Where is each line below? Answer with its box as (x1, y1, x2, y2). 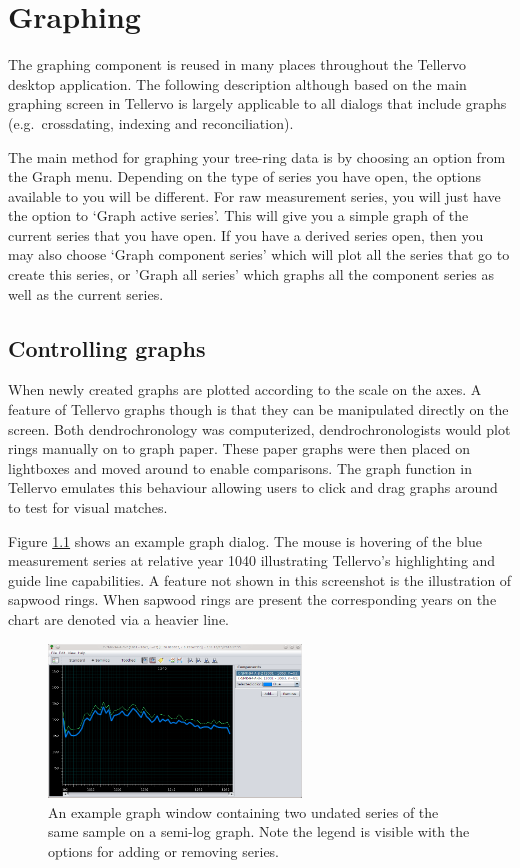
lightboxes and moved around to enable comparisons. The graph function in (8, 457, 472, 478)
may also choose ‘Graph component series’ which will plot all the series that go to (8, 244, 510, 265)
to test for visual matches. (8, 497, 168, 518)
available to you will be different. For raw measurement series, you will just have (8, 185, 501, 206)
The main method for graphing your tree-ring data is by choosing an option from (8, 146, 506, 167)
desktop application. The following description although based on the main (8, 73, 467, 94)
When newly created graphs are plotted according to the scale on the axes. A (8, 379, 482, 400)
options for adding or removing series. (48, 840, 280, 861)
